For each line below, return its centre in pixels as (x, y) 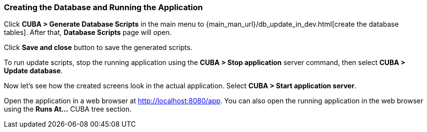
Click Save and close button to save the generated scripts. (98, 48)
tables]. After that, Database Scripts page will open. (88, 33)
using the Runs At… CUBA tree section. (68, 109)
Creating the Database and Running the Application (103, 7)
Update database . (33, 71)
